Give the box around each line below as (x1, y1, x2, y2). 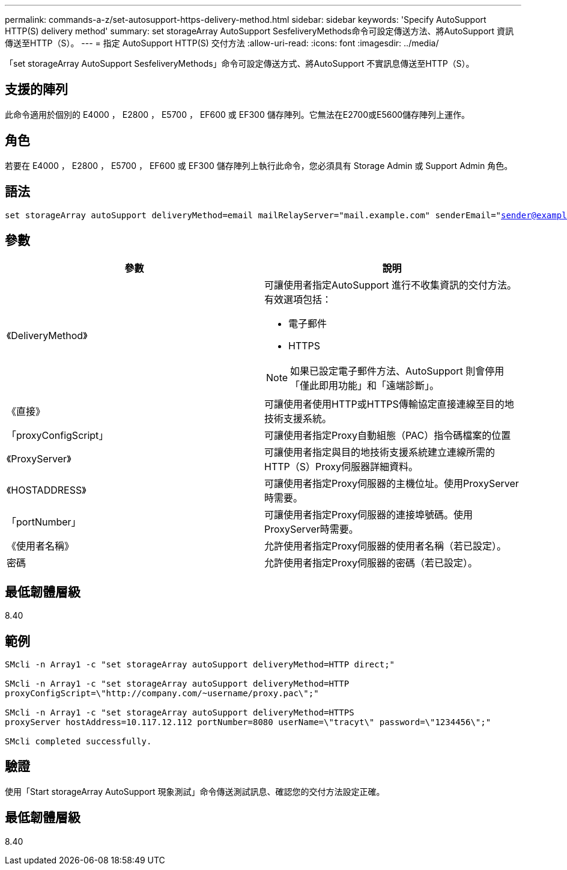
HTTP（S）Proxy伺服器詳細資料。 (264, 461, 418, 473)
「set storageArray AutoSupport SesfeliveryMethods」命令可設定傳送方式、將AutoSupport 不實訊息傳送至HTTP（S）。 (5, 58, 475, 69)
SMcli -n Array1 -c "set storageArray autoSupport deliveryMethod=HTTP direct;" (5, 660, 395, 670)
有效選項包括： (264, 293, 332, 306)
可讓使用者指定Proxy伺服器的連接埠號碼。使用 (264, 509, 473, 521)
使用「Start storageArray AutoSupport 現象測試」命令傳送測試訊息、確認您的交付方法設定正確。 (5, 786, 385, 797)
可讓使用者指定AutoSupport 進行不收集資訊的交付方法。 (264, 279, 517, 292)
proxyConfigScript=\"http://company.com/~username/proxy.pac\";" (5, 688, 319, 699)
